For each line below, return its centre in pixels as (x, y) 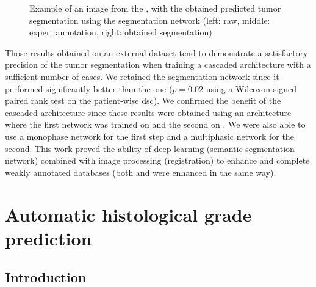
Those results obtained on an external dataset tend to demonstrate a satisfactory (156, 52)
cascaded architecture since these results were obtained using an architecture (148, 112)
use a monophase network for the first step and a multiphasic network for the (149, 136)
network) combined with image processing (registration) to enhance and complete (157, 160)
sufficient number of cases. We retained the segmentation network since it (142, 76)
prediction (48, 238)
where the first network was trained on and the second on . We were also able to (155, 124)
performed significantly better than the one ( (89, 88)
